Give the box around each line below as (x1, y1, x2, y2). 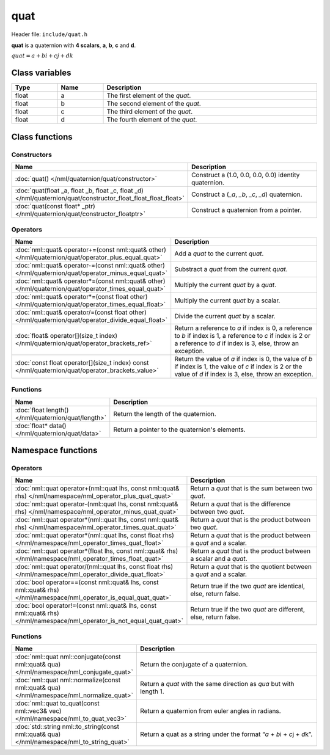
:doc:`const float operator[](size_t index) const (15, 358, 149, 367)
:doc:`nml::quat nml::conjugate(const (15, 652, 121, 661)
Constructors (11, 150, 52, 159)
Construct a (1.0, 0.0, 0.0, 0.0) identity (191, 171, 300, 180)
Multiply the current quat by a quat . (174, 280, 277, 289)
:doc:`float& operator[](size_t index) (15, 331, 118, 340)
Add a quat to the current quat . (174, 249, 264, 258)
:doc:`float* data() (15, 421, 67, 430)
